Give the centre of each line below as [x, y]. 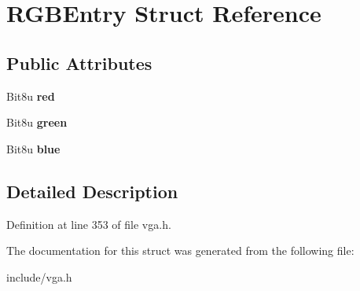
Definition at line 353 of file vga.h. [89, 224]
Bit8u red [31, 96]
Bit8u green [37, 122]
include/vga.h [39, 276]
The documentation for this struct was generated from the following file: [180, 250]
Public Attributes [79, 63]
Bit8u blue [33, 148]
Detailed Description [92, 191]
